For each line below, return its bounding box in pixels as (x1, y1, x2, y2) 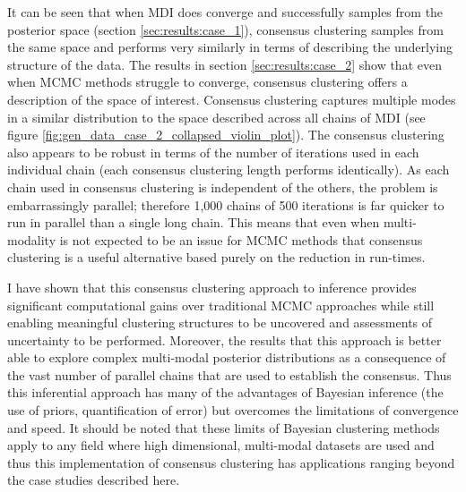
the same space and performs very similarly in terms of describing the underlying (7, 38, 453, 56)
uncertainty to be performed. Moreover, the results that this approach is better (7, 330, 442, 349)
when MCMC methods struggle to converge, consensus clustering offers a (7, 72, 408, 91)
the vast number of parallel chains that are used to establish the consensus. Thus (7, 365, 452, 384)
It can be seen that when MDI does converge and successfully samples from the (7, 3, 444, 21)
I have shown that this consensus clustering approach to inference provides (7, 277, 417, 296)
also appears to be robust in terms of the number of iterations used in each (7, 142, 419, 161)
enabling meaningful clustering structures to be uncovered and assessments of (7, 313, 433, 332)
